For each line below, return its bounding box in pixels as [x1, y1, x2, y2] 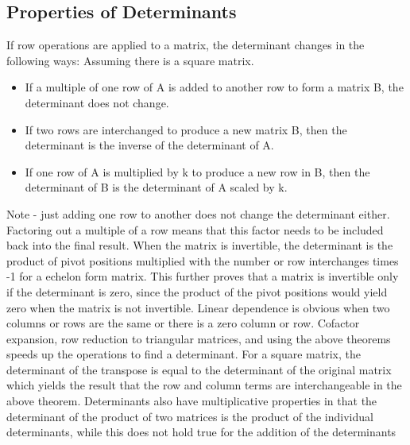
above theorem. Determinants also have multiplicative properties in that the [6, 393, 377, 409]
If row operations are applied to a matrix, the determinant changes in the [6, 37, 365, 53]
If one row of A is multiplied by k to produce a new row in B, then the [25, 163, 370, 180]
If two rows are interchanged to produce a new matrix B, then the [25, 121, 347, 137]
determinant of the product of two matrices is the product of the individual [6, 408, 373, 424]
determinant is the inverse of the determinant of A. [25, 137, 274, 153]
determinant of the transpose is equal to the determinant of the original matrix [6, 361, 392, 377]
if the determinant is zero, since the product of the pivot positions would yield [6, 283, 388, 300]
